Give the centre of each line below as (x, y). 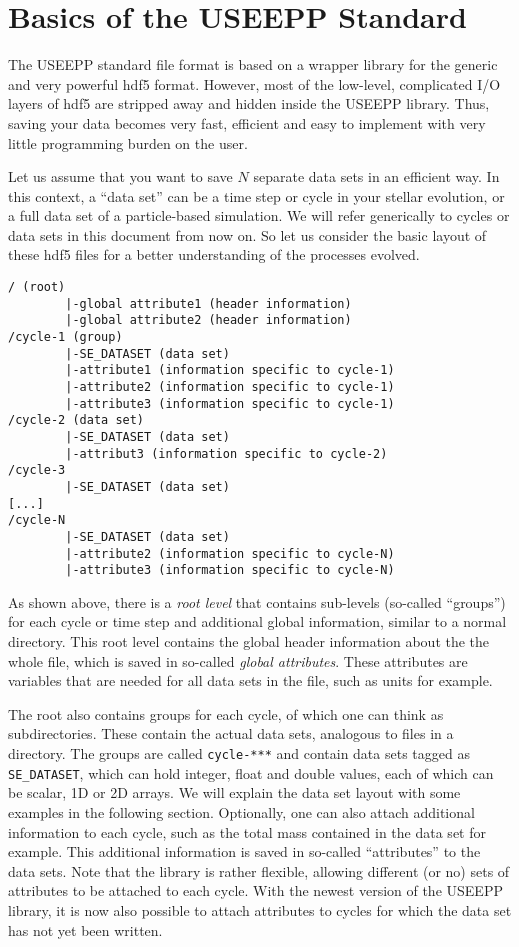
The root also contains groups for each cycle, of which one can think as (226, 713)
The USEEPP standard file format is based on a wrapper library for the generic (253, 64)
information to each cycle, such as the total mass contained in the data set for (247, 831)
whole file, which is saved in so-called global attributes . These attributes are (238, 660)
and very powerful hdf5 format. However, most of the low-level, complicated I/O (254, 83)
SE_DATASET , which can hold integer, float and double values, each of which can (251, 772)
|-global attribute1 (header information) (208, 303)
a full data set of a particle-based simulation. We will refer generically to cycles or (259, 215)
